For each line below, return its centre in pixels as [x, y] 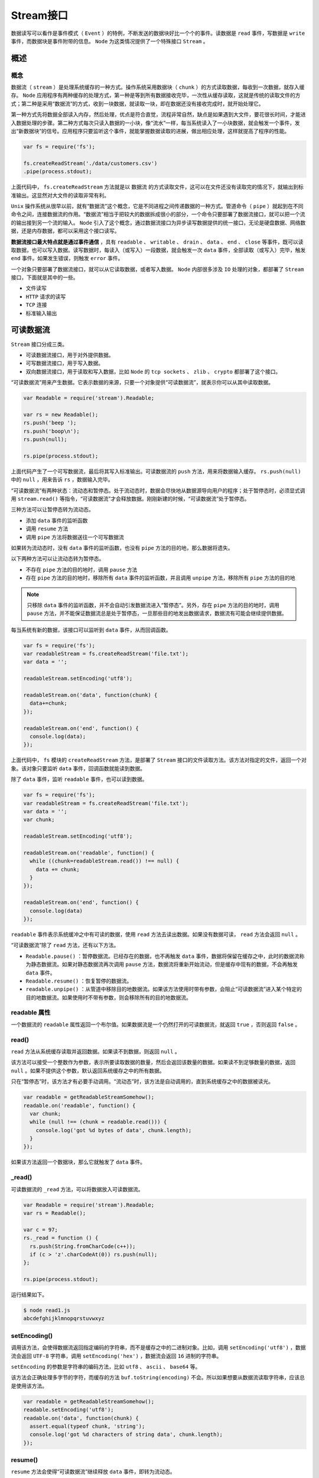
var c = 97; [41, 1229]
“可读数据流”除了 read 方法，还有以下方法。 [65, 945]
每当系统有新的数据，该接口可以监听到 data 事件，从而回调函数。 [91, 630]
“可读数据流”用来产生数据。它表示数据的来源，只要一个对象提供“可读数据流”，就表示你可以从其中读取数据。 [142, 383]
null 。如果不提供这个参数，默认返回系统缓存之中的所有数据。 [88, 1071]
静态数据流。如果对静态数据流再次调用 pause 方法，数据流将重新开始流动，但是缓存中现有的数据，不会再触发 [164, 964]
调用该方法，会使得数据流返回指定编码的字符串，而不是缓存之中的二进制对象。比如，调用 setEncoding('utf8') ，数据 [159, 1347]
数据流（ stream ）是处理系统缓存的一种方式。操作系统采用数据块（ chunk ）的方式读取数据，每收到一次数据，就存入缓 [158, 87]
